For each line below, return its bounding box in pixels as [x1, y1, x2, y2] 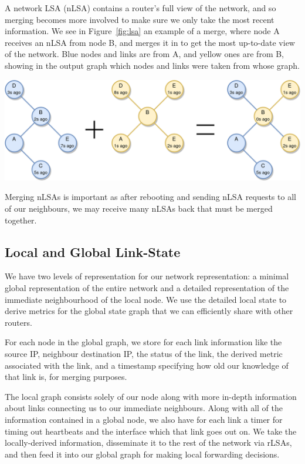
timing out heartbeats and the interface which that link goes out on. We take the [5, 425, 297, 437]
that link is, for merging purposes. [5, 370, 127, 383]
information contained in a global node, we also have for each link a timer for [5, 413, 283, 425]
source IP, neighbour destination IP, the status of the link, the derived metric [5, 347, 283, 359]
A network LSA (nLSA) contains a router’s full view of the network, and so [5, 2, 276, 14]
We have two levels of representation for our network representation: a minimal [5, 270, 289, 282]
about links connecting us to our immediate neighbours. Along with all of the [5, 402, 283, 414]
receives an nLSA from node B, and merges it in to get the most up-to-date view [5, 36, 295, 48]
